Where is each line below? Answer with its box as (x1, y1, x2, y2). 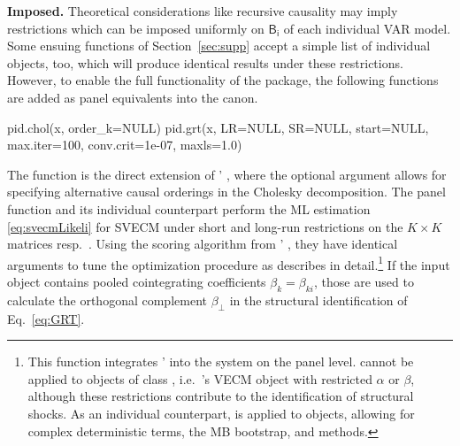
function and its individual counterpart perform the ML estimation (7, 199, 371, 218)
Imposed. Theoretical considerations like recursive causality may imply (7, 2, 398, 19)
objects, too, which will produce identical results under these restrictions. (7, 53, 403, 72)
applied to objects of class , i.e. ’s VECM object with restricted (27, 369, 372, 388)
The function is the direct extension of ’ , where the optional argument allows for (7, 165, 447, 183)
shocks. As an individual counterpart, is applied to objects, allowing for (27, 404, 415, 422)
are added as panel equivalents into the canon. (7, 88, 258, 106)
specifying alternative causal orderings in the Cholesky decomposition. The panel (7, 182, 446, 201)
